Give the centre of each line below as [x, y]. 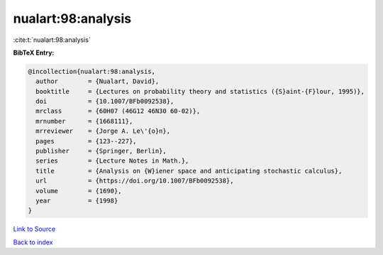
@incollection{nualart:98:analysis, [92, 71]
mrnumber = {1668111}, [84, 121]
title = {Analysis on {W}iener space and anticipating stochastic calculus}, [189, 171]
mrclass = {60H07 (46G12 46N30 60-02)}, [118, 111]
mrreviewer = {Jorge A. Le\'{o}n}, [103, 131]
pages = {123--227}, [87, 141]
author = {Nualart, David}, [98, 81]
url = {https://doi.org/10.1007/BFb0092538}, [135, 181]
